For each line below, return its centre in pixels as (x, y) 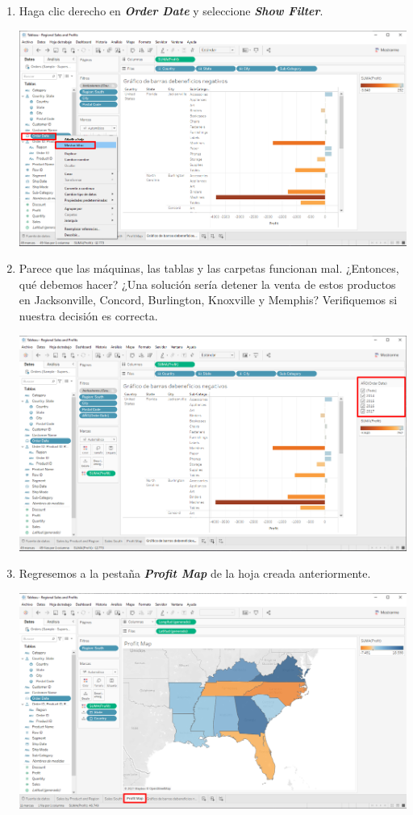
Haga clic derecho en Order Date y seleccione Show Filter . (171, 10)
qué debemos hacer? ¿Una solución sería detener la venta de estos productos (207, 284)
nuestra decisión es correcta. (88, 316)
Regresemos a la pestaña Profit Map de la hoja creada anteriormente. (195, 573)
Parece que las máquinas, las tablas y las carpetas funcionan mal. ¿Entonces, (209, 268)
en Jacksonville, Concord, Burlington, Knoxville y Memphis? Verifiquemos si (208, 300)
